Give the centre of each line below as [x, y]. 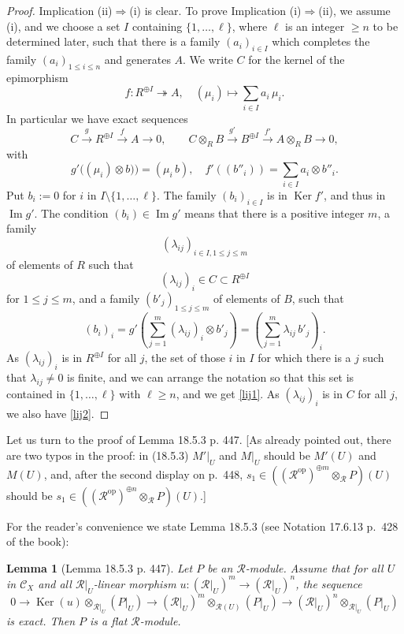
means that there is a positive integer [274, 213]
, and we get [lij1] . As [228, 393]
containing [157, 26]
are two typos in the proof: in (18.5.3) [98, 455]
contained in [36, 393]
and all [55, 583]
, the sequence [329, 583]
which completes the [321, 41]
